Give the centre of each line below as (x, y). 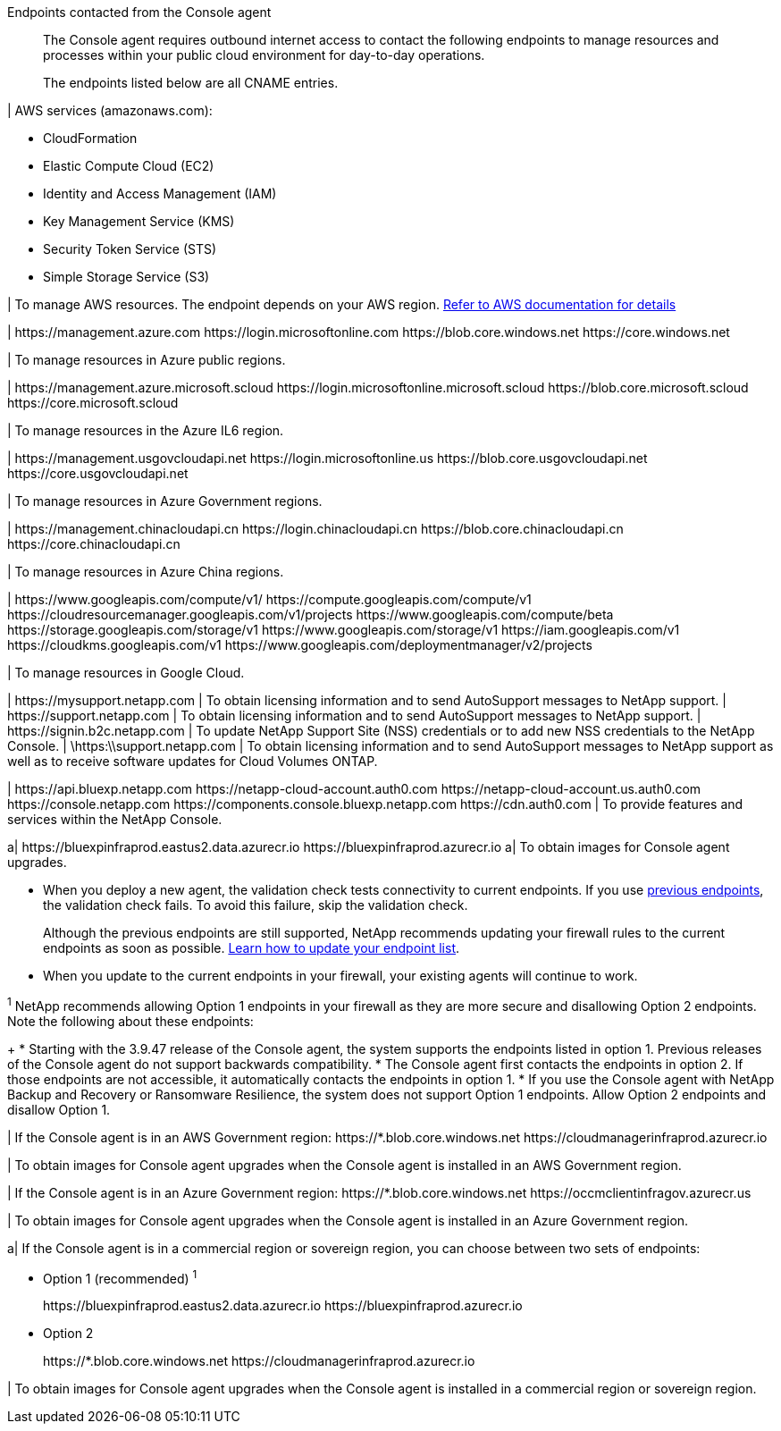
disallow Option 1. (59, 1109)
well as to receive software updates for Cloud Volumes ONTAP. (193, 761)
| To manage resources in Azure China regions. (146, 572)
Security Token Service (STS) (130, 249)
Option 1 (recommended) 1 (120, 1277)
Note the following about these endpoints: (130, 1021)
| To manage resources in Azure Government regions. (165, 501)
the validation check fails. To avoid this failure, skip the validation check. (256, 905)
